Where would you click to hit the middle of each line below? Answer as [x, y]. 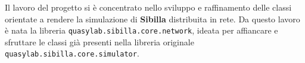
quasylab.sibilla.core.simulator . [72, 53]
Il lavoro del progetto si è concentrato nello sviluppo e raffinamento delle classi [148, 7]
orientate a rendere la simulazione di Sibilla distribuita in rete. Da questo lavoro [152, 19]
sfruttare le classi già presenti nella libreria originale [99, 42]
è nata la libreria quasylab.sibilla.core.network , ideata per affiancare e [141, 30]
